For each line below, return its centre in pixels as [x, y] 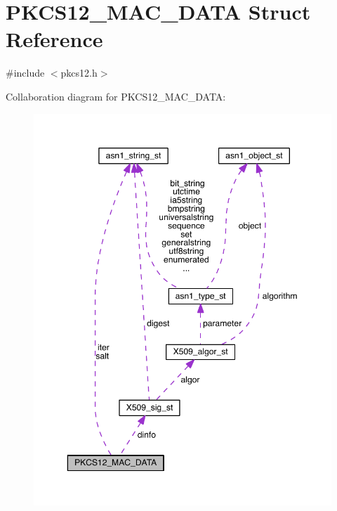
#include [25, 73]
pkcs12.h [79, 73]
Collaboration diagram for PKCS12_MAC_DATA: [116, 96]
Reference [54, 39]
